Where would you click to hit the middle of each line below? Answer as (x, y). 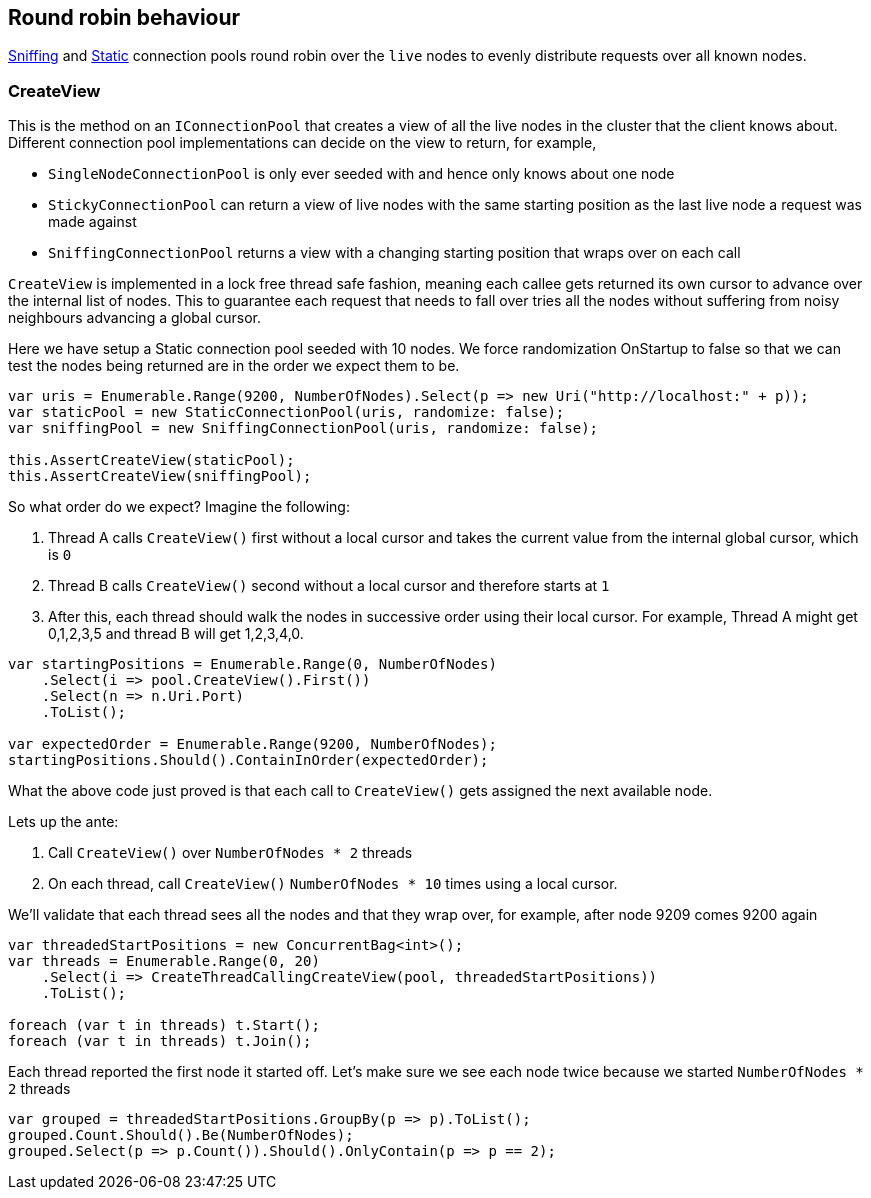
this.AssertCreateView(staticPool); (151, 460)
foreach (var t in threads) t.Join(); (160, 1041)
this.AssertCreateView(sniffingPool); (160, 476)
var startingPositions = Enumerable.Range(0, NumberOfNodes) (252, 664)
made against (92, 222)
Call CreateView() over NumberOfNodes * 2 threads (230, 853)
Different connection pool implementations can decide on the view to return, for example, (302, 143)
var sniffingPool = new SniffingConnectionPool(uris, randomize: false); (303, 428)
